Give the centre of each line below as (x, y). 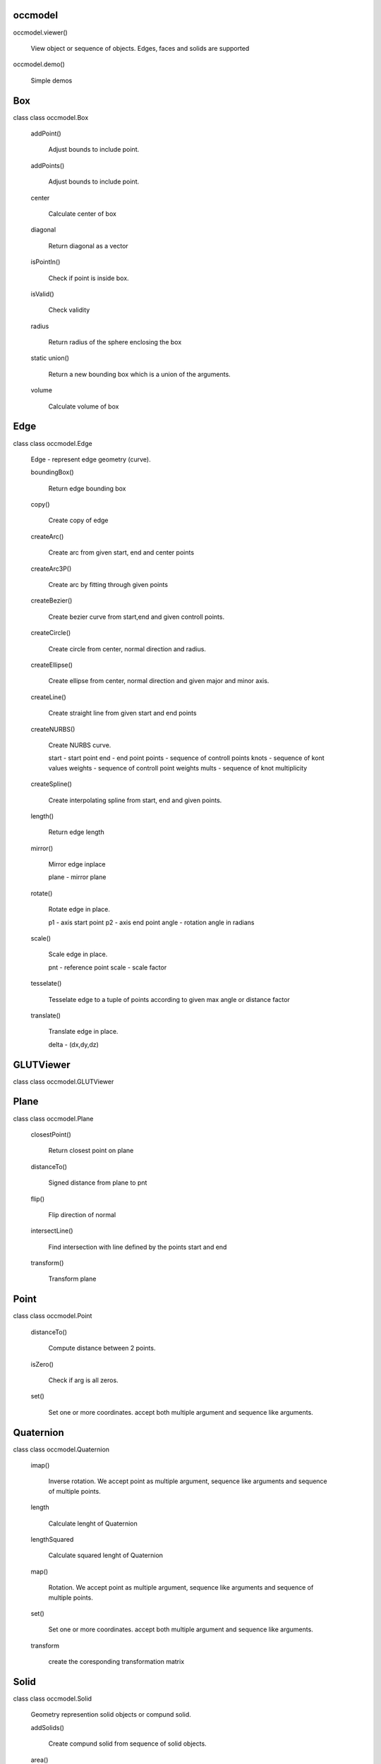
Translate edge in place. (83, 1032)
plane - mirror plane (77, 877)
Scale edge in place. (78, 954)
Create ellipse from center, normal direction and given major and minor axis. (159, 681)
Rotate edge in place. (79, 910)
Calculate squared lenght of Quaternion (106, 1555)
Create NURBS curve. (80, 745)
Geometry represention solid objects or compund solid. (111, 1715)
